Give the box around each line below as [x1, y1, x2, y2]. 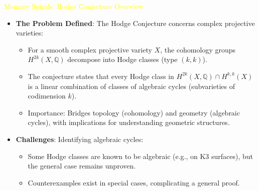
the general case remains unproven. [28, 160, 136, 171]
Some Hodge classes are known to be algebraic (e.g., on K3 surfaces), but [28, 150, 253, 161]
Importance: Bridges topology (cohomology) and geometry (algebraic [28, 107, 240, 117]
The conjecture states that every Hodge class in [28, 70, 174, 81]
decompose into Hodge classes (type [67, 54, 178, 64]
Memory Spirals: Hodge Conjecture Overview [4, 1, 144, 11]
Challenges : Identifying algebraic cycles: [16, 133, 144, 144]
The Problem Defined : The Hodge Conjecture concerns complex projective [16, 17, 255, 28]
